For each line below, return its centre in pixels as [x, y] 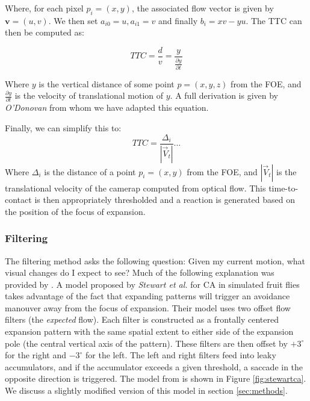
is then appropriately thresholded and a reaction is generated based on [165, 200]
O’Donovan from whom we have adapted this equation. [107, 107]
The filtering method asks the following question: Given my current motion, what [155, 260]
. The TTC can [274, 20]
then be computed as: [45, 32]
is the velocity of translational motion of [89, 95]
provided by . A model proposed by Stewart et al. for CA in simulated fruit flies [152, 284]
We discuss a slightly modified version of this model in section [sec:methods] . [146, 390]
